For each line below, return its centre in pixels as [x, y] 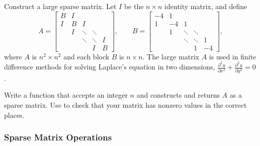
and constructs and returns [178, 95]
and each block [86, 56]
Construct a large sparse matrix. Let [60, 6]
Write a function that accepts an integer [66, 95]
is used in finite [233, 56]
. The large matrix [171, 56]
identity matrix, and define [206, 6]
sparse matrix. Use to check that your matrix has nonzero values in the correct [125, 104]
